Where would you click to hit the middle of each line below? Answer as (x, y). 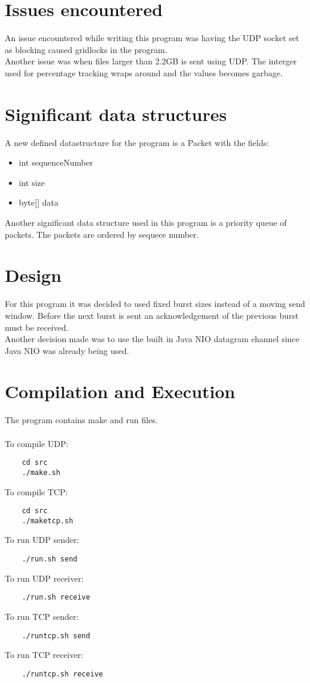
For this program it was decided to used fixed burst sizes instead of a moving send (155, 304)
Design (33, 275)
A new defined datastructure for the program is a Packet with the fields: (137, 142)
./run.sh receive (56, 597)
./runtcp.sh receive (62, 674)
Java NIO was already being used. (67, 350)
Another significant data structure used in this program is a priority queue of (146, 222)
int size (32, 182)
